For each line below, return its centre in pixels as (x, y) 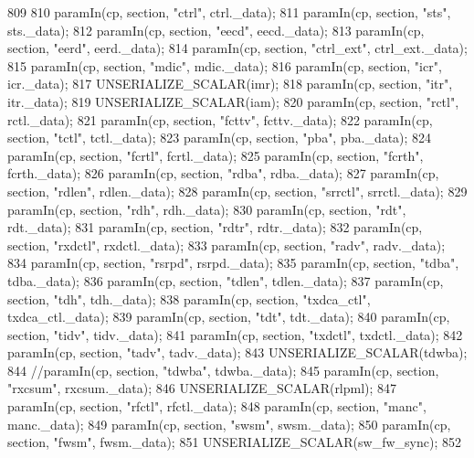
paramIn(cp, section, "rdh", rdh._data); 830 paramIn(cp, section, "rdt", (207, 209)
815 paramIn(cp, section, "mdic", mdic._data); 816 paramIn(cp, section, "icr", (225, 65)
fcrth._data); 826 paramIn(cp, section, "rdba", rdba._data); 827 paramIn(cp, (223, 173)
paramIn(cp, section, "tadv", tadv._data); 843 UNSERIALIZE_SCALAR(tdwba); (237, 352)
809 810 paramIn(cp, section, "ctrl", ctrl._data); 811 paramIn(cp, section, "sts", (229, 12)
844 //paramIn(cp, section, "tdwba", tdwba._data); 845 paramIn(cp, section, (223, 370)
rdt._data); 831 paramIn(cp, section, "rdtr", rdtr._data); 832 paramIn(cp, (215, 227)
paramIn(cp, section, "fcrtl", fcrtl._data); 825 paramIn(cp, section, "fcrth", (216, 155)
